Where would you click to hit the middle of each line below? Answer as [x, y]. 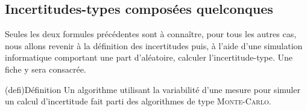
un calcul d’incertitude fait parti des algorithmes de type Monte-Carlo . [138, 101]
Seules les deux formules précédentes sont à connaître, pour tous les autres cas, [151, 34]
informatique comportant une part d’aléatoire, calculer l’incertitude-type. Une [149, 57]
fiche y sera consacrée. [46, 69]
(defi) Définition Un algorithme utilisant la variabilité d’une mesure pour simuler [153, 89]
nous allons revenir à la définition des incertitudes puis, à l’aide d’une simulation [154, 45]
